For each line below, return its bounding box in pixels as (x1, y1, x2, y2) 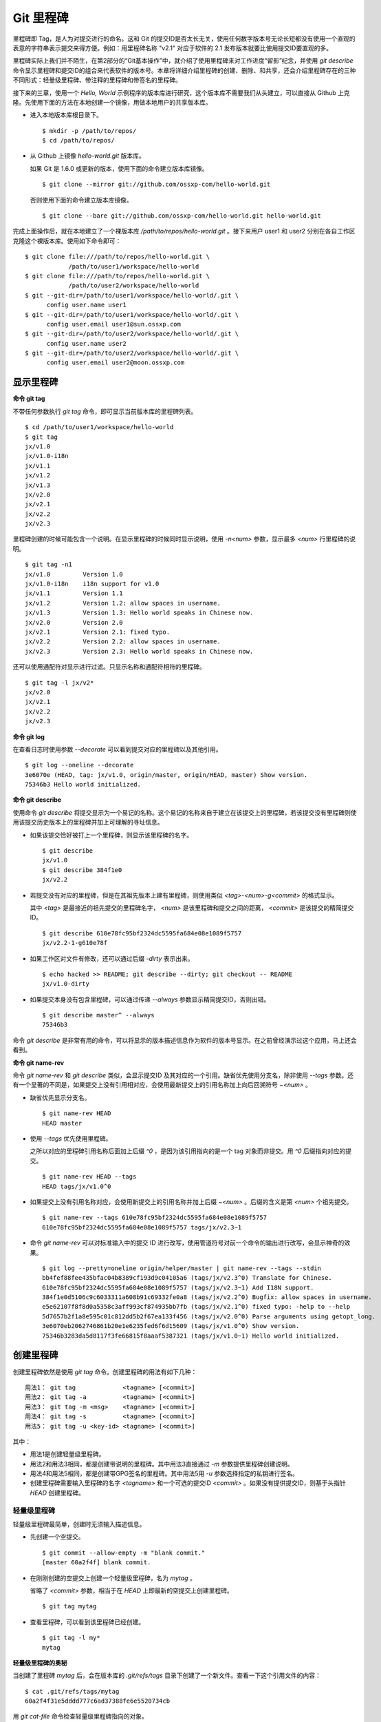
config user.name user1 (46, 301, 127, 309)
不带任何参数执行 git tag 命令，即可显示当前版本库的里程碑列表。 (12, 407, 197, 415)
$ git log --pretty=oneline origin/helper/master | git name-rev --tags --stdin (42, 1264, 322, 1272)
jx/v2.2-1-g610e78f (42, 939, 108, 947)
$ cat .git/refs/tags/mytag (25, 1688, 120, 1695)
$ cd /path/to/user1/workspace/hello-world (25, 424, 174, 431)
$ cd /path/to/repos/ (42, 136, 115, 145)
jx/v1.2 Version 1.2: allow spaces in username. (25, 599, 221, 607)
